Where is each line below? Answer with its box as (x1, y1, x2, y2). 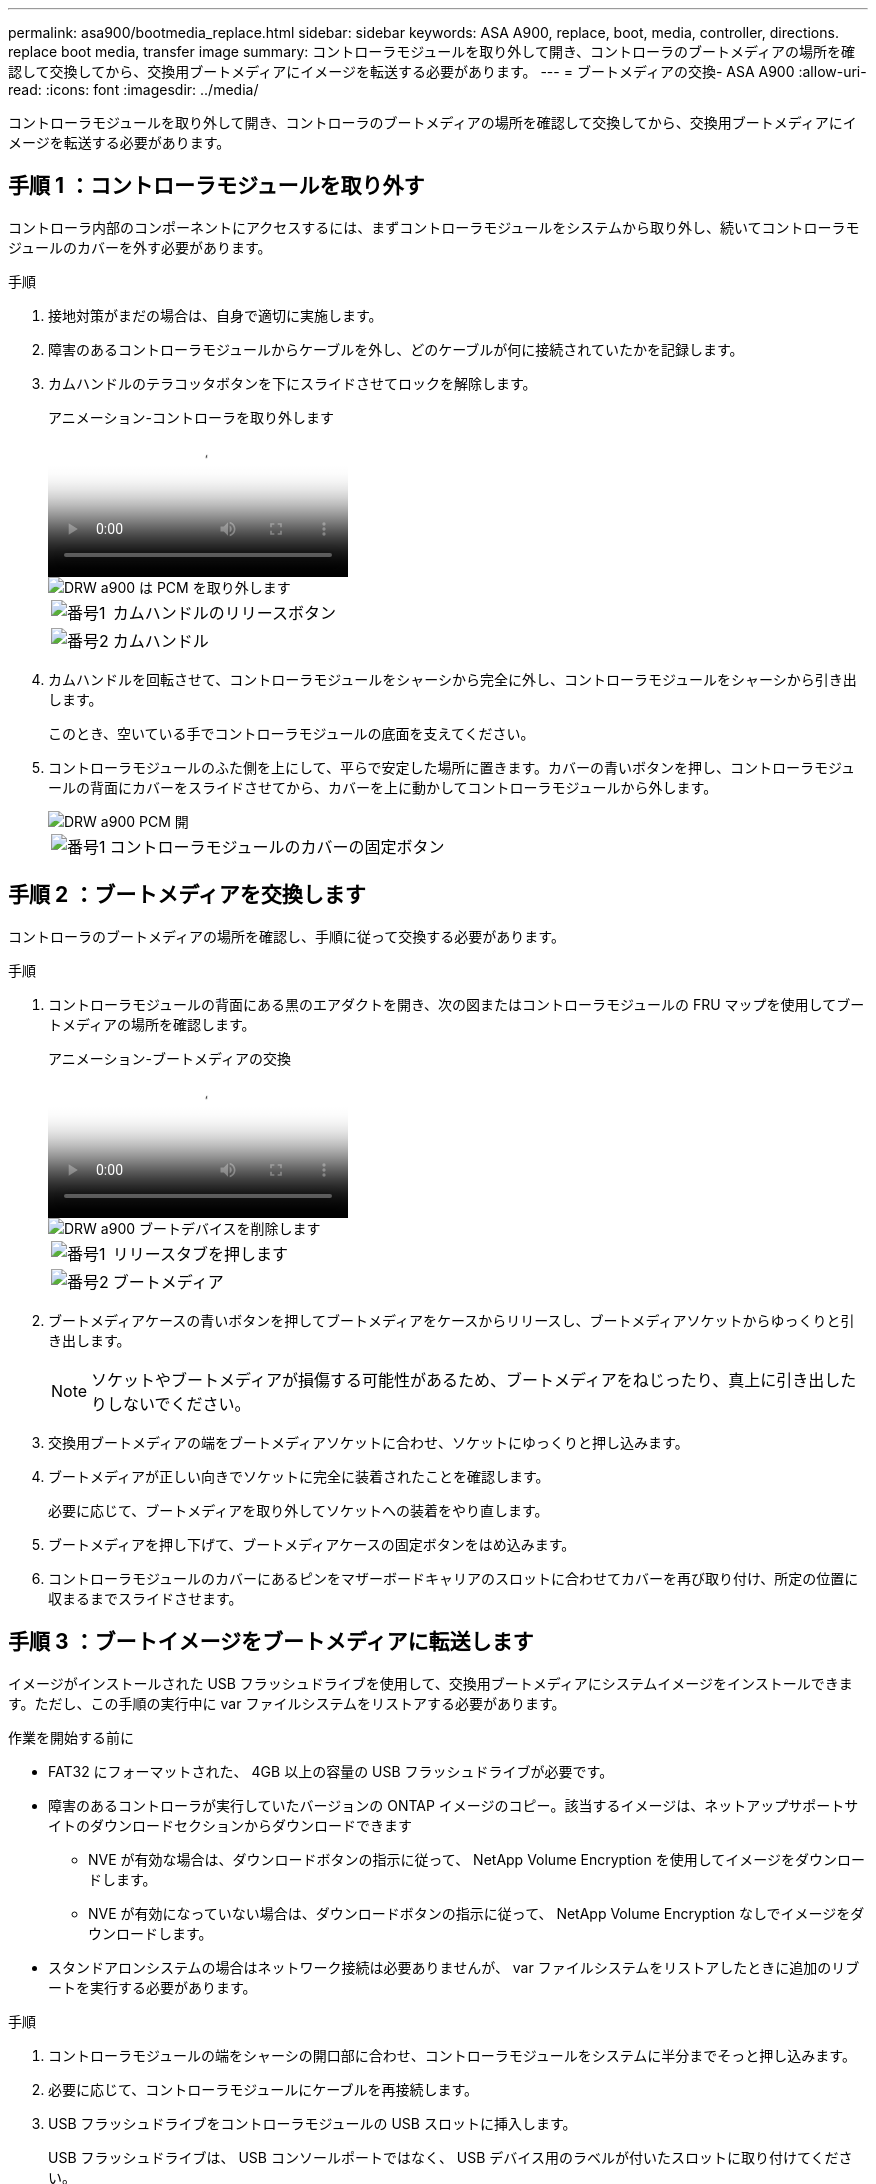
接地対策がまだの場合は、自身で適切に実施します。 (48, 306, 383, 324)
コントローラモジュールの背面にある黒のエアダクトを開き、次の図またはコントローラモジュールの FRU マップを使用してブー (48, 995, 865, 1013)
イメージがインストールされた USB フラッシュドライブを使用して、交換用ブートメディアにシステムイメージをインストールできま (8, 1674, 853, 1692)
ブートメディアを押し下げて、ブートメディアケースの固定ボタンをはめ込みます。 (48, 1535, 576, 1553)
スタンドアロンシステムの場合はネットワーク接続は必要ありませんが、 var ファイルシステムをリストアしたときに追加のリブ (48, 1958, 860, 1976)
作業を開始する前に (8, 1728, 134, 1746)
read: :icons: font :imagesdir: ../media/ (8, 81, 259, 98)
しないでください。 (107, 1393, 251, 1414)
